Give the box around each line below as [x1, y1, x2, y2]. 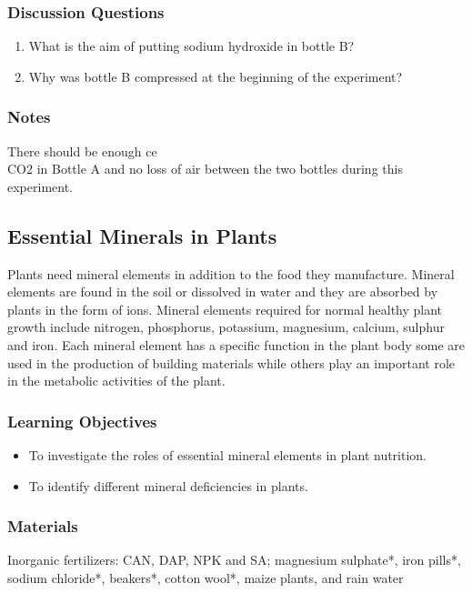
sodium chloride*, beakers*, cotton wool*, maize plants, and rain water [7, 568, 404, 587]
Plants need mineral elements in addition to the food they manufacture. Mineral [7, 264, 455, 283]
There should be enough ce [7, 141, 157, 160]
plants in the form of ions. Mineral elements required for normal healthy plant [7, 299, 443, 318]
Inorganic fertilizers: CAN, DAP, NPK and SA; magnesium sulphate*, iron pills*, [7, 550, 461, 569]
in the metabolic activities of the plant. [7, 371, 226, 390]
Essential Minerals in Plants [7, 221, 277, 249]
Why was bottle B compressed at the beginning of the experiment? [28, 66, 403, 85]
